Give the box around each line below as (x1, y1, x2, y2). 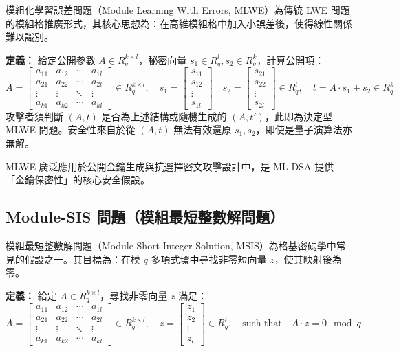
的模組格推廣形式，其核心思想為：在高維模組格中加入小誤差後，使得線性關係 (6, 16, 352, 30)
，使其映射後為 (274, 251, 342, 266)
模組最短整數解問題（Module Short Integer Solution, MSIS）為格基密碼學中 (6, 238, 336, 252)
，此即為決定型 (264, 109, 332, 123)
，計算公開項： (257, 52, 325, 67)
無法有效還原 (173, 122, 232, 137)
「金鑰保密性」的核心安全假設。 (6, 172, 150, 187)
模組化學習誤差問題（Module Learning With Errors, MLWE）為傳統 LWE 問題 (6, 3, 350, 16)
